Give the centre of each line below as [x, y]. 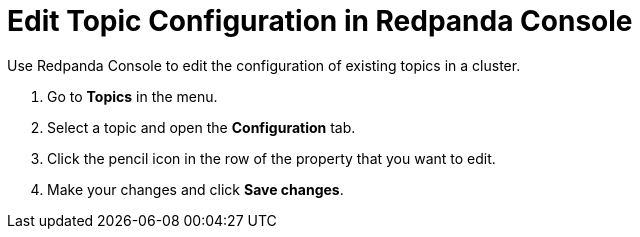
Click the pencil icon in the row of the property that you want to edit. [271, 158]
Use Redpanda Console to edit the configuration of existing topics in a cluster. [264, 65]
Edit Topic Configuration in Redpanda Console [320, 21]
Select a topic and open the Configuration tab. [201, 127]
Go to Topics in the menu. [132, 96]
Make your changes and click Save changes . [195, 189]
